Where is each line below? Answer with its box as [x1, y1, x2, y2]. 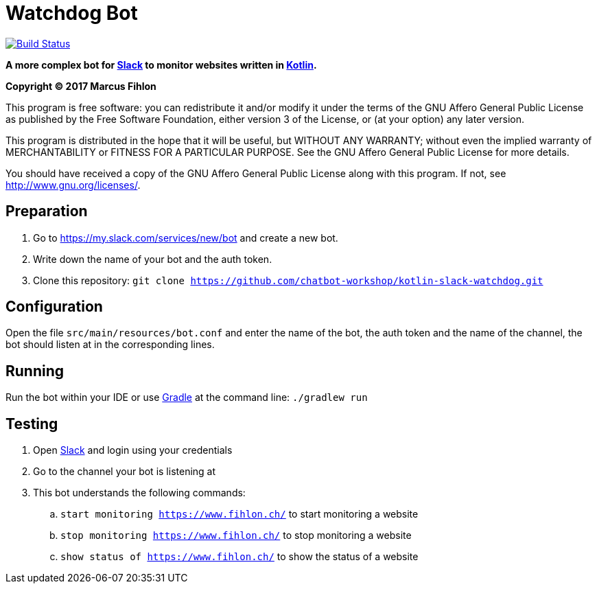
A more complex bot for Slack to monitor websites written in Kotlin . [5, 58, 317, 71]
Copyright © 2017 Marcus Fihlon [5, 80, 156, 92]
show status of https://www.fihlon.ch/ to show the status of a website [60, 551, 419, 563]
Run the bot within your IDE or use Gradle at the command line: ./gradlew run [5, 391, 368, 404]
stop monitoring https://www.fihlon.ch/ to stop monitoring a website [60, 529, 412, 542]
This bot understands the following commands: [33, 487, 246, 499]
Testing [5, 415, 58, 432]
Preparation [5, 203, 88, 220]
